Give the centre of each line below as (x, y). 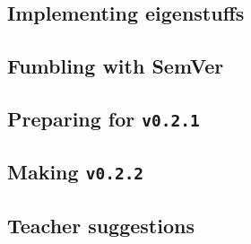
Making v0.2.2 (76, 172)
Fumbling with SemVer (116, 66)
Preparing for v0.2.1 (104, 118)
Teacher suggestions (101, 225)
